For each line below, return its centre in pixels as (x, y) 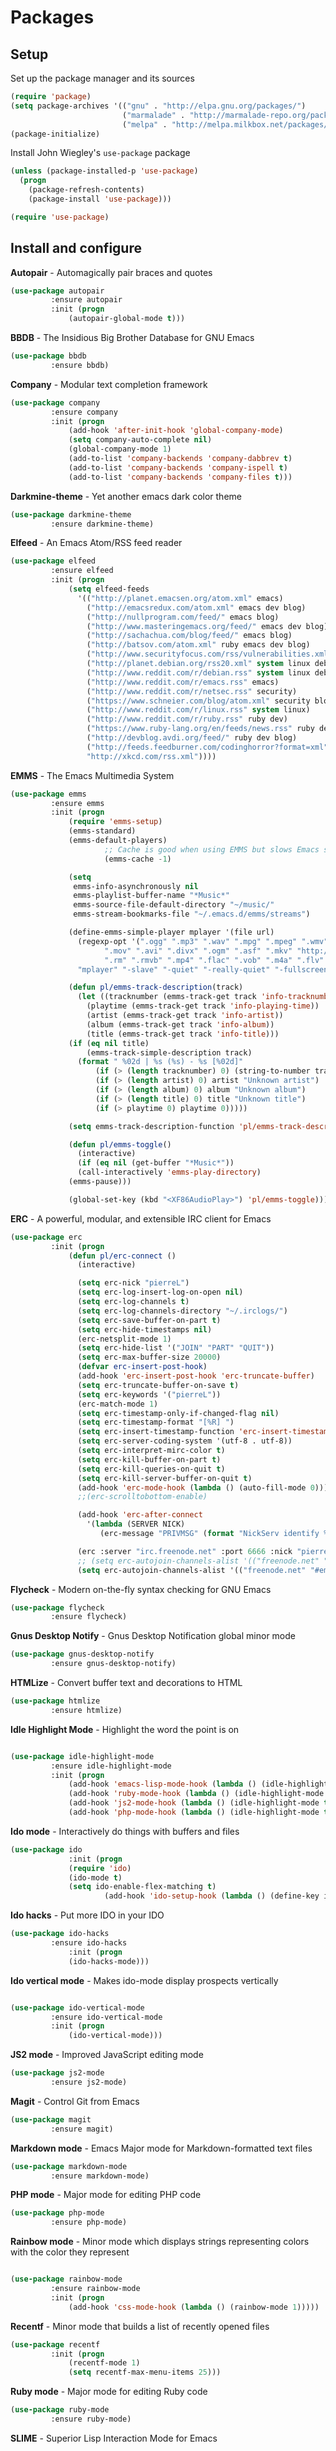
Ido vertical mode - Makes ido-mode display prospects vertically (144, 1980)
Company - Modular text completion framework (109, 384)
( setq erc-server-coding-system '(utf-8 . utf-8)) (185, 1441)
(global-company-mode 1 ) (120, 449)
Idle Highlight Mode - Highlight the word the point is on (125, 1729)
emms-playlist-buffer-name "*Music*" (151, 896)
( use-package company (55, 402)
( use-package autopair (57, 291)
